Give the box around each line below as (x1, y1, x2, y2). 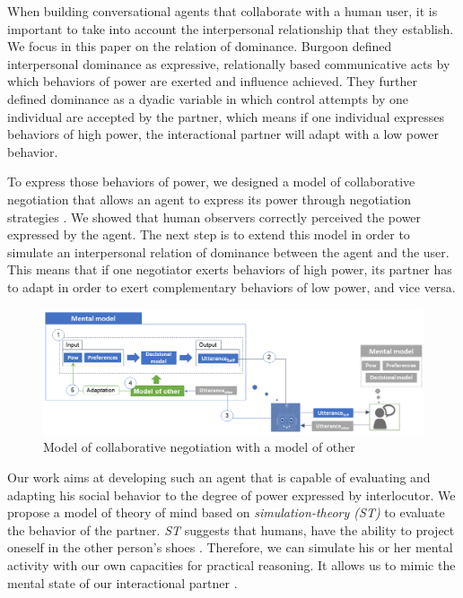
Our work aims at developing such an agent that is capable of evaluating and (7, 468, 431, 487)
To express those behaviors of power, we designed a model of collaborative (7, 172, 415, 191)
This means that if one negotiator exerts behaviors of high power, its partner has (7, 260, 452, 279)
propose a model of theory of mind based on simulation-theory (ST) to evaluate (7, 503, 445, 522)
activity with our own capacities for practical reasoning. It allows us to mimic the (7, 556, 456, 575)
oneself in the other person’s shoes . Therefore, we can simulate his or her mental (7, 538, 453, 557)
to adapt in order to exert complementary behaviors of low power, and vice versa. (7, 277, 456, 296)
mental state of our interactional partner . (7, 573, 238, 592)
